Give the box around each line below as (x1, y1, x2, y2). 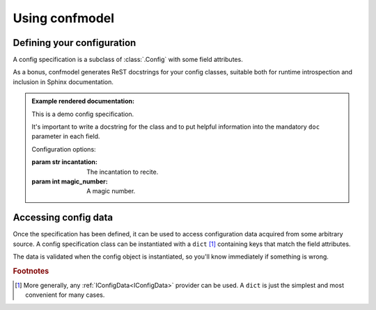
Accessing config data (13, 212, 113, 224)
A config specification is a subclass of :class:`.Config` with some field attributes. (13, 56, 243, 64)
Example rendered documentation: (31, 97, 135, 106)
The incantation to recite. (86, 168, 159, 176)
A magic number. (86, 187, 136, 195)
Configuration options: (31, 145, 97, 153)
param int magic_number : (31, 177, 108, 186)
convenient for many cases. (25, 291, 105, 299)
